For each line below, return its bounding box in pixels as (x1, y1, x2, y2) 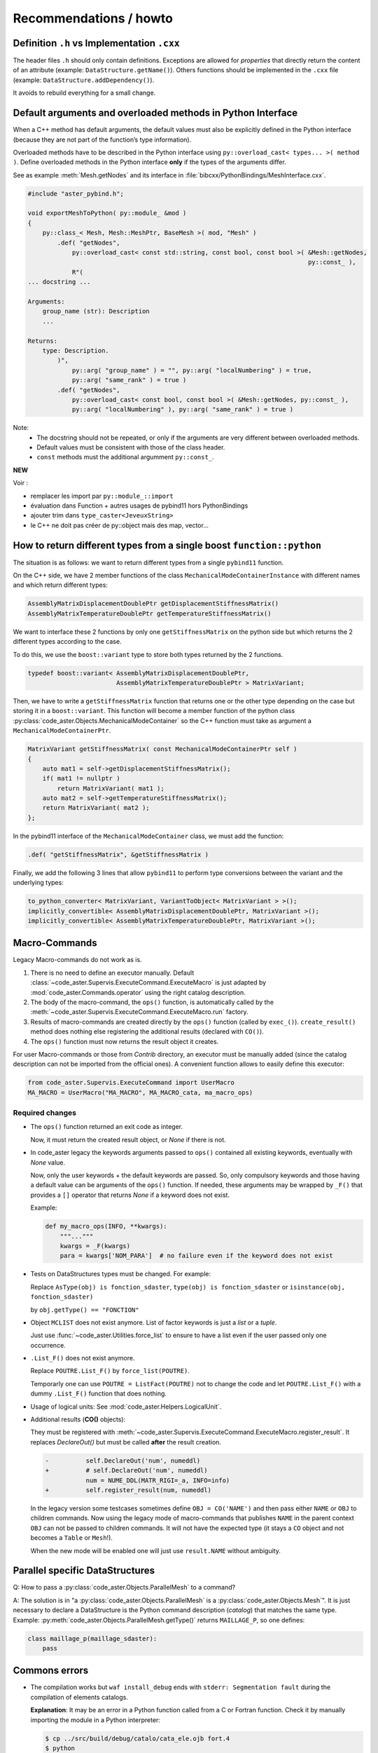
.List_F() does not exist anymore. (30, 1354, 135, 1362)
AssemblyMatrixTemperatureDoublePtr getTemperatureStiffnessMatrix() (27, 609, 272, 617)
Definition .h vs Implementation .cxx (13, 37, 180, 49)
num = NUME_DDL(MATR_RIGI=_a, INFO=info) (85, 1476, 230, 1484)
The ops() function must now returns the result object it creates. (30, 1037, 219, 1045)
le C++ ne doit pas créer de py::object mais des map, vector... (30, 521, 209, 529)
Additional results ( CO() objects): (30, 1415, 126, 1423)
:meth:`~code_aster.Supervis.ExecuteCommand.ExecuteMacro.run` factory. (30, 1008, 248, 1016)
